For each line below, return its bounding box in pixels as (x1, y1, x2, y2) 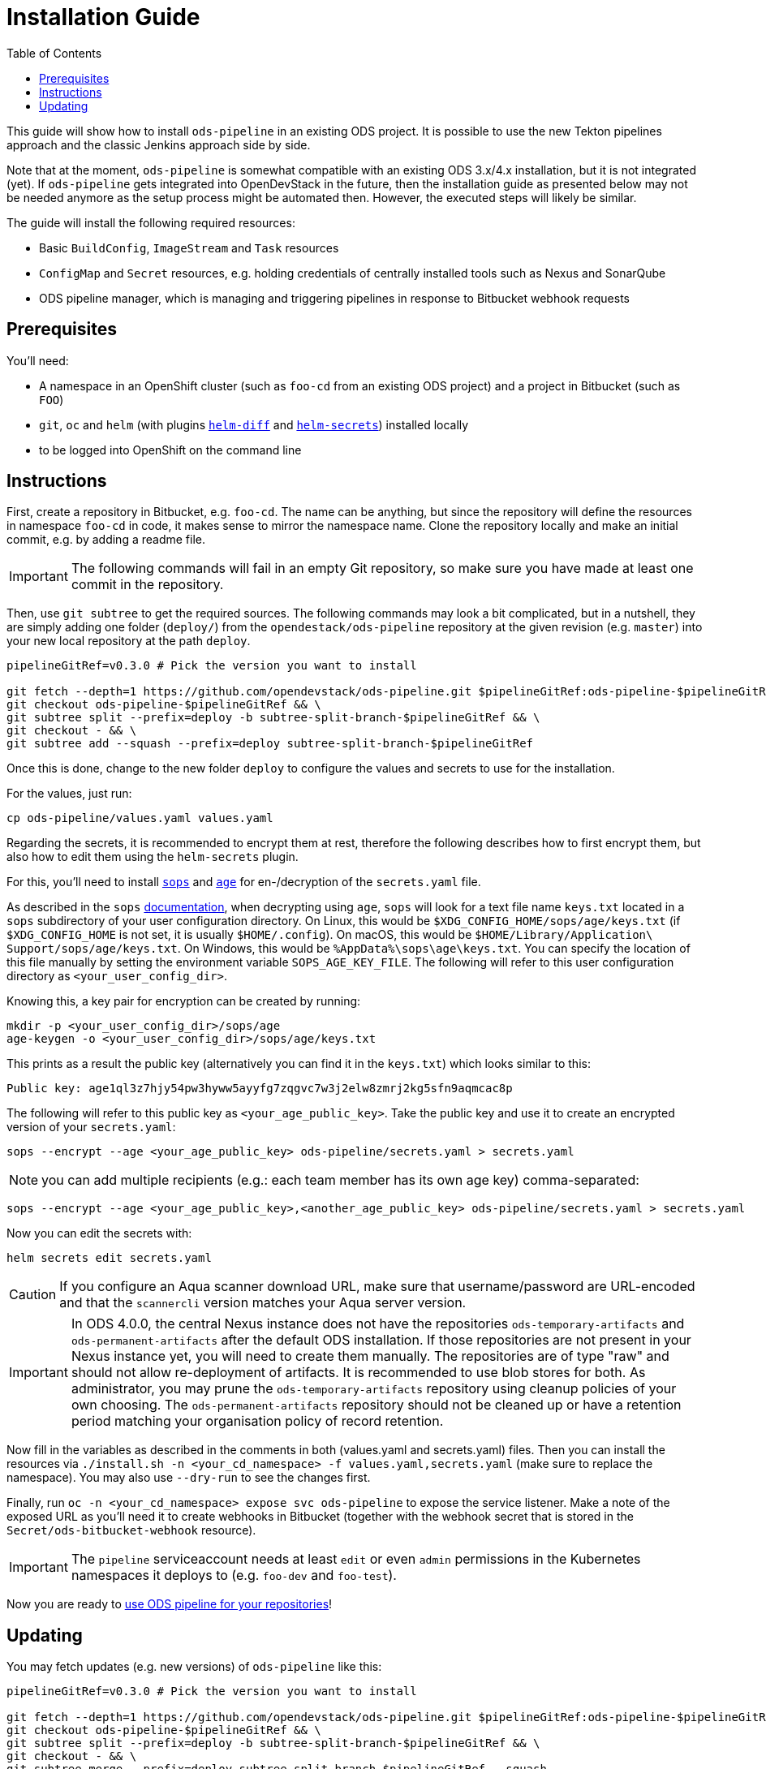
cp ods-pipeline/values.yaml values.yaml (6, 811, 273, 825)
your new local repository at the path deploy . (6, 634, 251, 648)
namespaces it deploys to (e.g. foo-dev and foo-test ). (71, 1567, 397, 1584)
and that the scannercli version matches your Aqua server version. (59, 1294, 467, 1311)
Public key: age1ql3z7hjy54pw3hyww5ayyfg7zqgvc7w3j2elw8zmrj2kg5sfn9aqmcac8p (6, 1082, 513, 1095)
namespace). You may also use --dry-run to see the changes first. (6, 1470, 371, 1485)
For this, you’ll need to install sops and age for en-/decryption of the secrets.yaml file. (6, 875, 481, 889)
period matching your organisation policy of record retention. (71, 1413, 444, 1430)
